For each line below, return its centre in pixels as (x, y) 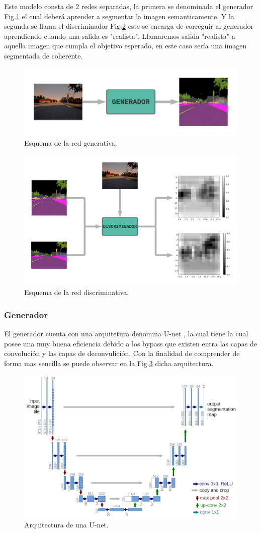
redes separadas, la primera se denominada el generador (167, 6)
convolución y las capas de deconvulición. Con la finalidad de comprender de (122, 353)
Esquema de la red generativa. (71, 143)
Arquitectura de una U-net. (66, 525)
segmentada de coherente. (43, 55)
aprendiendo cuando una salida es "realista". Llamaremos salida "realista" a (120, 36)
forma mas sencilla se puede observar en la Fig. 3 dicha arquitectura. (109, 363)
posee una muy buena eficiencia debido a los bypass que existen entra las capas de (130, 343)
